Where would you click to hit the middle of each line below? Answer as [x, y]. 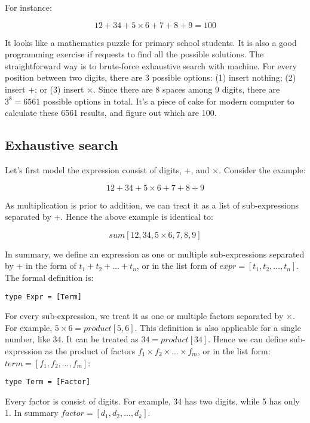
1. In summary [32, 413]
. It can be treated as [100, 339]
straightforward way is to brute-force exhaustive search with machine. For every [151, 65]
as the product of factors [90, 350]
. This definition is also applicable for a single [218, 327]
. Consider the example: [262, 169]
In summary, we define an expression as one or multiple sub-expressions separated [155, 254]
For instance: [28, 7]
